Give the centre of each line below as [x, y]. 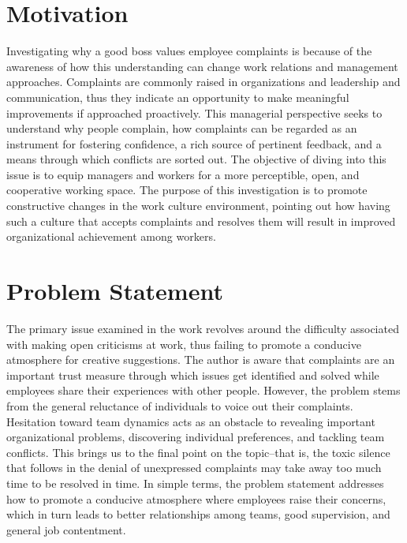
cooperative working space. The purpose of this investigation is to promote [187, 190]
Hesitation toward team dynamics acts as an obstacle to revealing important [191, 421]
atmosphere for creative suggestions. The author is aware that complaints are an [201, 360]
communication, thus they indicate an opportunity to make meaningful [178, 97]
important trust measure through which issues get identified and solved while [193, 374]
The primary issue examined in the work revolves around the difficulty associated [203, 328]
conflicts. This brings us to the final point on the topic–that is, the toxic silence [198, 452]
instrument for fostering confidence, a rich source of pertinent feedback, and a [194, 143]
